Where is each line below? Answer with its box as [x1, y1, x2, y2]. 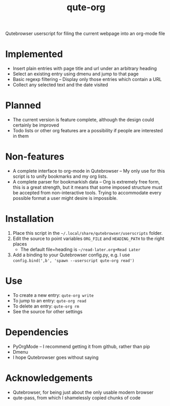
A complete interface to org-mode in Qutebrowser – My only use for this [12, 168, 165, 174]
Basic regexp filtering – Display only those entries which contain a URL [12, 76, 162, 83]
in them [12, 133, 29, 139]
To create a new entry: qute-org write [12, 292, 94, 298]
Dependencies [5, 327, 69, 338]
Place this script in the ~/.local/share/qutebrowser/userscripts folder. [12, 230, 163, 236]
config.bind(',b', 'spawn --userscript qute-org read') [12, 258, 135, 263]
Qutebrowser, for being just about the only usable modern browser [12, 389, 154, 395]
